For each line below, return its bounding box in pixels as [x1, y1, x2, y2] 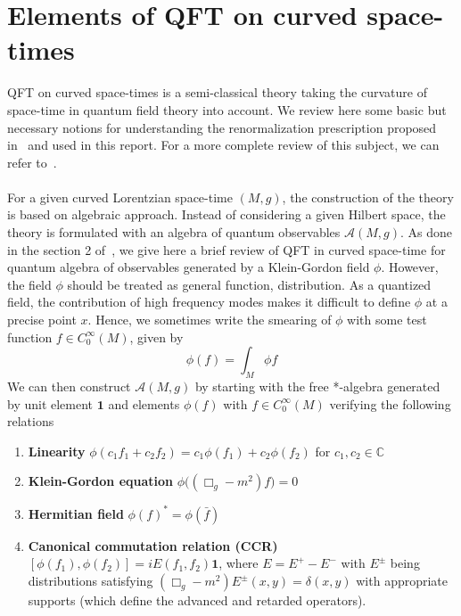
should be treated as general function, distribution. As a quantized [67, 275, 432, 293]
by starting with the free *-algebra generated [194, 377, 440, 396]
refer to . [7, 152, 57, 171]
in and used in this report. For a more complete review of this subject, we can [7, 136, 440, 154]
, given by [129, 327, 184, 346]
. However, [381, 258, 439, 276]
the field [7, 275, 52, 293]
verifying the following [329, 394, 451, 413]
